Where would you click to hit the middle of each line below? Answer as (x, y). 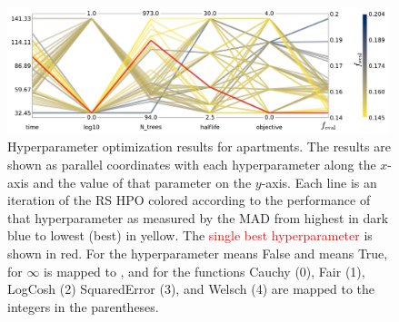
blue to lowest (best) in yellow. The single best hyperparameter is (190, 235)
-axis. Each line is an (319, 182)
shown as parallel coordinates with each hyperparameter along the (192, 164)
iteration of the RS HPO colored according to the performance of (189, 200)
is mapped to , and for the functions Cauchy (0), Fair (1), (204, 271)
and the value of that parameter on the (142, 182)
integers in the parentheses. (83, 306)
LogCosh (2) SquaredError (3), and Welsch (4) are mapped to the (191, 289)
